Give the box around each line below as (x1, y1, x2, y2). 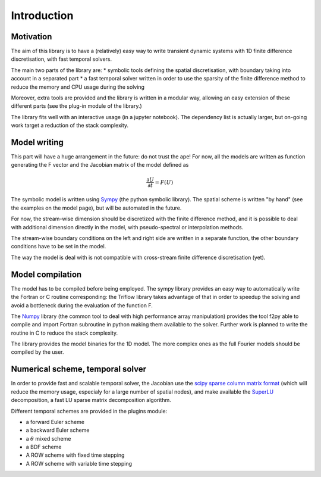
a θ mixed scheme (26, 435, 71, 442)
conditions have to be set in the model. (11, 243, 106, 250)
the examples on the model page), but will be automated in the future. (11, 204, 182, 211)
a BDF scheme (26, 444, 62, 451)
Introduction (11, 9, 74, 22)
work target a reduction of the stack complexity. (11, 122, 129, 129)
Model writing (11, 138, 64, 147)
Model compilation (11, 269, 82, 279)
